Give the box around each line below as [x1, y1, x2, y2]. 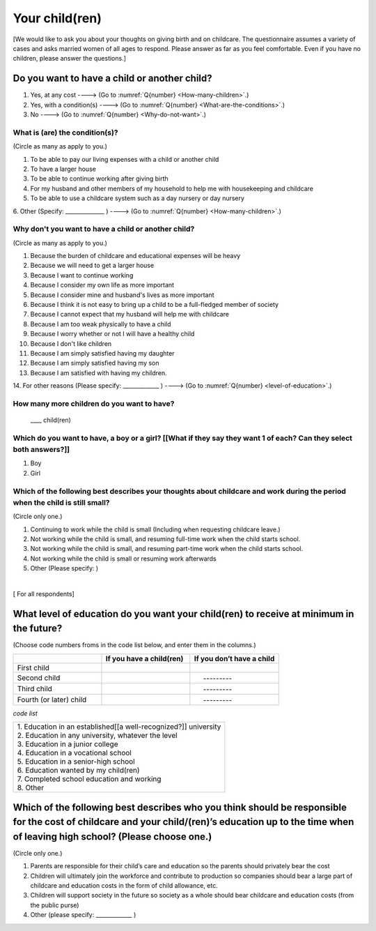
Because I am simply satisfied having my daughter [30, 349, 175, 357]
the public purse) [30, 900, 79, 909]
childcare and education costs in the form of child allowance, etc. [30, 881, 219, 889]
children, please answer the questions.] [13, 54, 127, 63]
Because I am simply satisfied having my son [30, 359, 159, 368]
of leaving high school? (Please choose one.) [13, 831, 212, 842]
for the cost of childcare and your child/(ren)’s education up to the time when [13, 816, 354, 828]
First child [17, 663, 50, 672]
